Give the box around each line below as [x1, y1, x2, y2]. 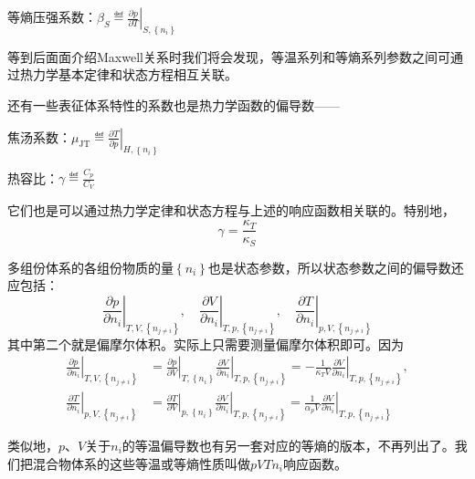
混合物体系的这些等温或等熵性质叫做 [32, 453, 250, 473]
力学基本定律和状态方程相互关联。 [32, 65, 237, 84]
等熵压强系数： [7, 7, 97, 26]
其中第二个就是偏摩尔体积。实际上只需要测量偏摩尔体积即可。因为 [7, 334, 404, 353]
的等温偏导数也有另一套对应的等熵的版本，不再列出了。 [121, 435, 455, 454]
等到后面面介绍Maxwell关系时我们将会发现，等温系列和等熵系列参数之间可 [7, 47, 450, 66]
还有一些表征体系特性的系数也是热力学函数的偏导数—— [7, 96, 340, 115]
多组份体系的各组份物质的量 [7, 257, 174, 276]
